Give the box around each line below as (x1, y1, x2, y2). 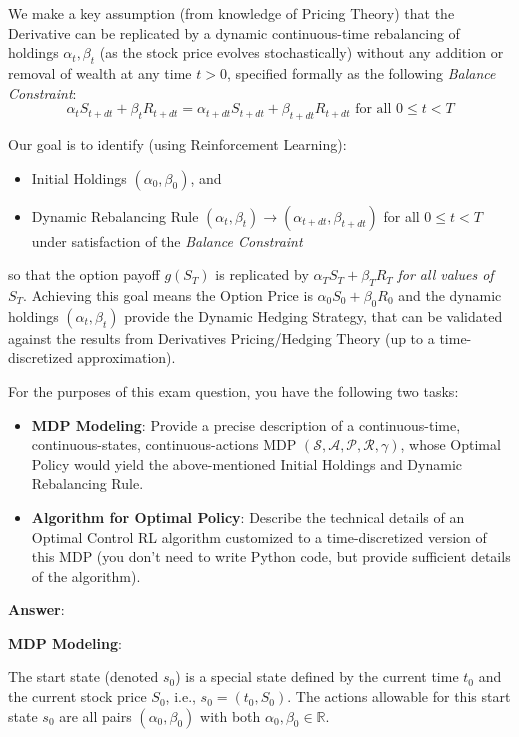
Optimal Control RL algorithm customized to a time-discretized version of (31, 526, 487, 547)
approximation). (77, 347, 176, 368)
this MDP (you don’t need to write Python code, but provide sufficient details (31, 546, 511, 567)
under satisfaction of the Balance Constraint (31, 230, 303, 251)
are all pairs (59, 705, 132, 726)
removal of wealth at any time (8, 62, 192, 83)
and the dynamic (398, 284, 502, 305)
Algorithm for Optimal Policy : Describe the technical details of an (31, 506, 465, 527)
